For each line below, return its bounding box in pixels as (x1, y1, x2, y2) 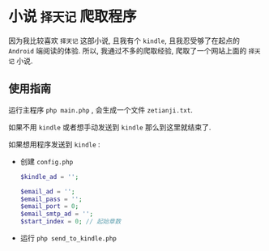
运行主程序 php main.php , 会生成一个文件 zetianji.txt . (8, 104, 193, 114)
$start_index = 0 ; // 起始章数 (19, 218, 122, 226)
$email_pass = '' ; (19, 195, 83, 203)
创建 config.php (19, 156, 74, 166)
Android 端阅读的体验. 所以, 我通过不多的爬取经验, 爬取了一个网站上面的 (8, 45, 247, 55)
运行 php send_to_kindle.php (19, 233, 117, 243)
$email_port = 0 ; (19, 202, 79, 211)
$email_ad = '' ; (19, 187, 75, 195)
